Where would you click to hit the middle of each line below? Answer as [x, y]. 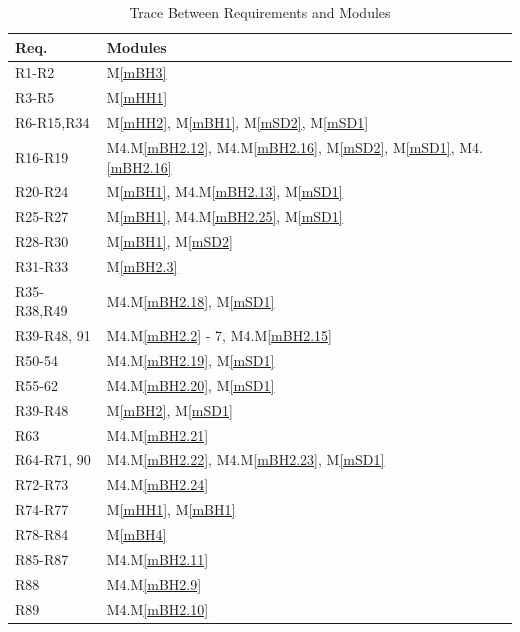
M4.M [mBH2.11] [157, 558]
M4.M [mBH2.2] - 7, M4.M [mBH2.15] [219, 335]
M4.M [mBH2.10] [157, 608]
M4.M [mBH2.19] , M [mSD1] [190, 360]
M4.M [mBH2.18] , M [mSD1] [190, 300]
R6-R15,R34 [52, 122]
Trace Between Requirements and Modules [260, 12]
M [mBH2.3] [142, 265]
